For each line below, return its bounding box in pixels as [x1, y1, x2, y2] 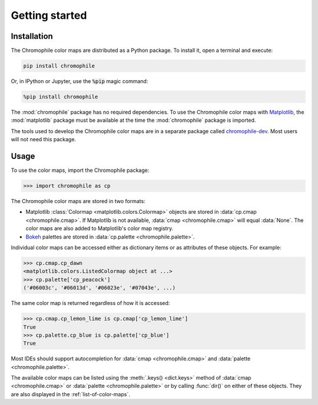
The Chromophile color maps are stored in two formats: [11, 198, 145, 205]
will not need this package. [11, 136, 77, 143]
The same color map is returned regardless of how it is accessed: [11, 300, 170, 307]
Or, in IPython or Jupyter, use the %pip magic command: [11, 78, 148, 85]
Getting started [11, 9, 87, 22]
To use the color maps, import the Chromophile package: [11, 167, 150, 174]
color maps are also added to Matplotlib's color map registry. [25, 225, 174, 232]
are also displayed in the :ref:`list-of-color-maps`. [11, 390, 131, 397]
